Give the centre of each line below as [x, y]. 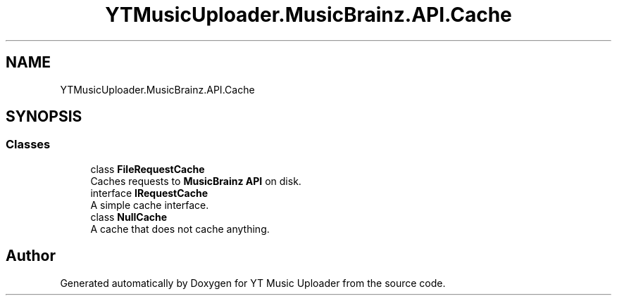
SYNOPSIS [44, 117]
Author [31, 256]
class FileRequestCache [148, 169]
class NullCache [129, 217]
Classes [28, 145]
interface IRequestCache [149, 193]
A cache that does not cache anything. [180, 229]
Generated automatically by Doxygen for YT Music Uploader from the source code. [253, 283]
